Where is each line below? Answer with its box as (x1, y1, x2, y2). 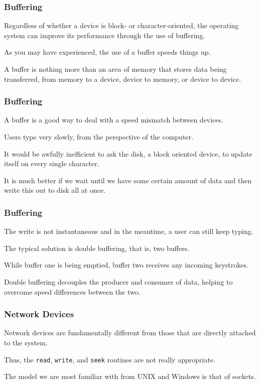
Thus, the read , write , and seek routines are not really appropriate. (4, 354, 215, 364)
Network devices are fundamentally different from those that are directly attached (4, 327, 256, 338)
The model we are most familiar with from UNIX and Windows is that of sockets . (4, 371, 256, 381)
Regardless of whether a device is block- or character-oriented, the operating (4, 20, 239, 31)
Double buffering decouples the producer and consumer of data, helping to (4, 276, 233, 287)
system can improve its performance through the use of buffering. (4, 30, 205, 40)
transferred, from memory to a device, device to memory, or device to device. (4, 73, 241, 84)
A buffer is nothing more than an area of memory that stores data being (4, 64, 227, 74)
